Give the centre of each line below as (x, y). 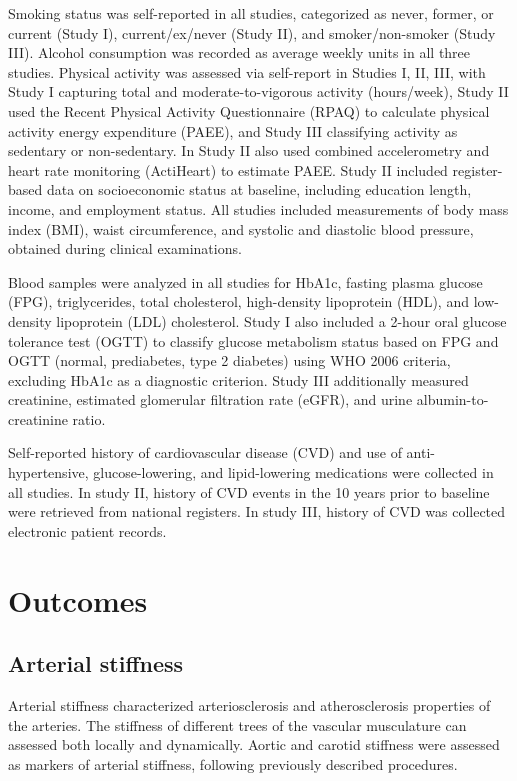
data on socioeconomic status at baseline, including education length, (259, 189)
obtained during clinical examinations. (125, 248)
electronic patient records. (87, 530)
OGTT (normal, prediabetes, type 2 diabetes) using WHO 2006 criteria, (229, 360)
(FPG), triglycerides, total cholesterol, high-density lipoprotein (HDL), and (238, 301)
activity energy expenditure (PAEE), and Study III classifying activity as (233, 130)
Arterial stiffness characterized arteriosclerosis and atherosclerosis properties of (249, 705)
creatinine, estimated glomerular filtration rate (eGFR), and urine (210, 399)
